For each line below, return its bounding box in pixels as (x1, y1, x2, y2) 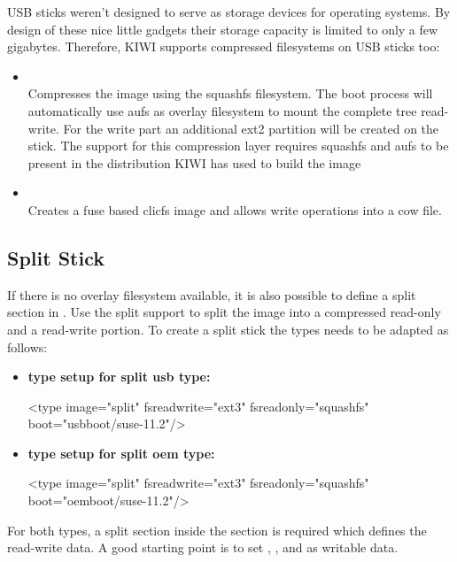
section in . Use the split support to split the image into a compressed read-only (7, 303, 441, 321)
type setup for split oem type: (27, 443, 215, 462)
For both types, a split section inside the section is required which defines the (7, 520, 427, 539)
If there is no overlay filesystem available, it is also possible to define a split (7, 285, 416, 304)
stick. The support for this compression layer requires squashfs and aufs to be (27, 136, 449, 155)
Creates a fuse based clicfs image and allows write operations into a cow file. (27, 200, 442, 219)
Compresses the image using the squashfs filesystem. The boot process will (27, 84, 433, 103)
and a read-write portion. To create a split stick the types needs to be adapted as (7, 319, 449, 338)
